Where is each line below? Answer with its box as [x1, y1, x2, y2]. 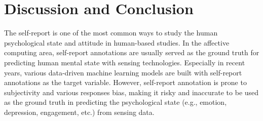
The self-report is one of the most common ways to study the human [4, 27, 218, 38]
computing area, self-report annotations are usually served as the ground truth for [4, 47, 259, 58]
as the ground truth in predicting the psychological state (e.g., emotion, [4, 97, 227, 107]
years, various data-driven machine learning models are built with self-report [4, 67, 242, 77]
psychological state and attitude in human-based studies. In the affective [4, 37, 230, 48]
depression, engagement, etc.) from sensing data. [4, 106, 155, 117]
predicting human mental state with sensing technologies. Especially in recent [4, 57, 245, 67]
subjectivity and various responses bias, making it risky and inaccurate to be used [4, 87, 259, 97]
